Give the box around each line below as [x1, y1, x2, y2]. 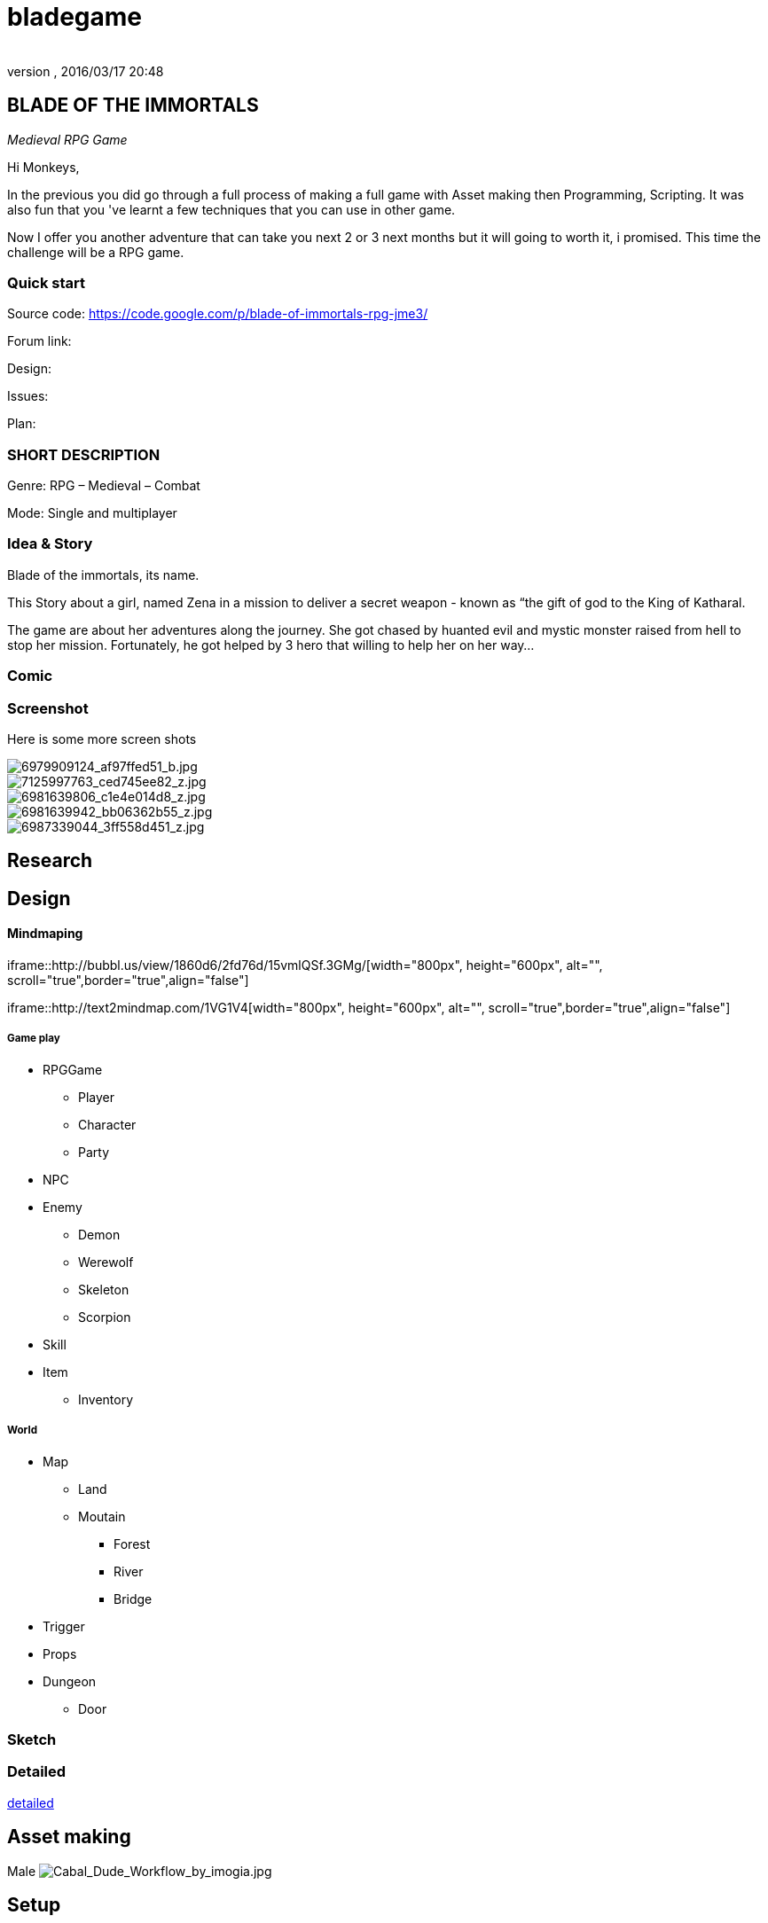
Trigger [43, 1618, 85, 1634]
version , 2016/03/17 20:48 [7, 63, 164, 79]
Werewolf [78, 1254, 134, 1270]
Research [7, 849, 93, 872]
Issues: [7, 388, 49, 404]
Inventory [78, 1391, 134, 1407]
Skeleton [78, 1281, 129, 1297]
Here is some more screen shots [7, 731, 197, 747]
